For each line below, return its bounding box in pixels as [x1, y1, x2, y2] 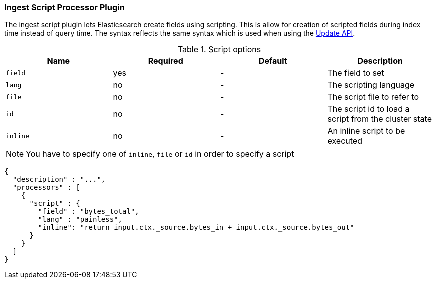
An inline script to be [327, 126, 405, 136]
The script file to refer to [327, 92, 419, 102]
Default [258, 56, 287, 66]
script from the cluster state [327, 114, 432, 124]
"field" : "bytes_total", [38, 207, 139, 216]
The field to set [327, 68, 384, 78]
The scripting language [327, 80, 415, 90]
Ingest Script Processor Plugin [4, 2, 125, 12]
